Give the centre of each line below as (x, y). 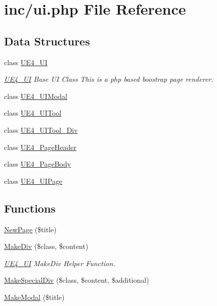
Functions (30, 208)
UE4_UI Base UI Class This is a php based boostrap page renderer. (109, 79)
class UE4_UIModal (36, 96)
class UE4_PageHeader (40, 147)
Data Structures (47, 41)
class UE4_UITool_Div (41, 130)
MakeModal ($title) (34, 297)
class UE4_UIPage (33, 181)
